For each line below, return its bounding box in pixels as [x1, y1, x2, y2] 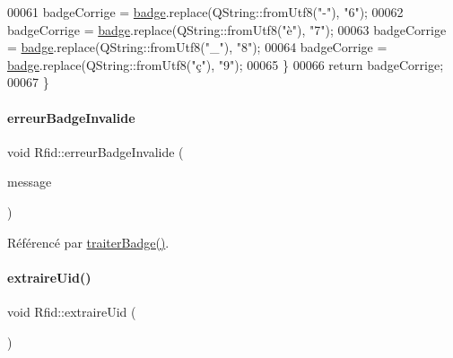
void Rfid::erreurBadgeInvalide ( [7, 142, 184, 161]
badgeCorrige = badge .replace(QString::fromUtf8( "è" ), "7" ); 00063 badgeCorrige [7, 20, 447, 39]
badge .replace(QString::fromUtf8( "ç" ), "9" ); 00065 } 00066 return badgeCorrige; [7, 55, 444, 74]
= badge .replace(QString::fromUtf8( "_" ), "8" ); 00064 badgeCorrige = [7, 38, 388, 57]
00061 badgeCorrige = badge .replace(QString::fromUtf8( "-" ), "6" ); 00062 [7, 3, 404, 21]
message [7, 172, 52, 191]
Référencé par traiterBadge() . [7, 232, 170, 251]
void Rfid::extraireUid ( [7, 301, 136, 320]
